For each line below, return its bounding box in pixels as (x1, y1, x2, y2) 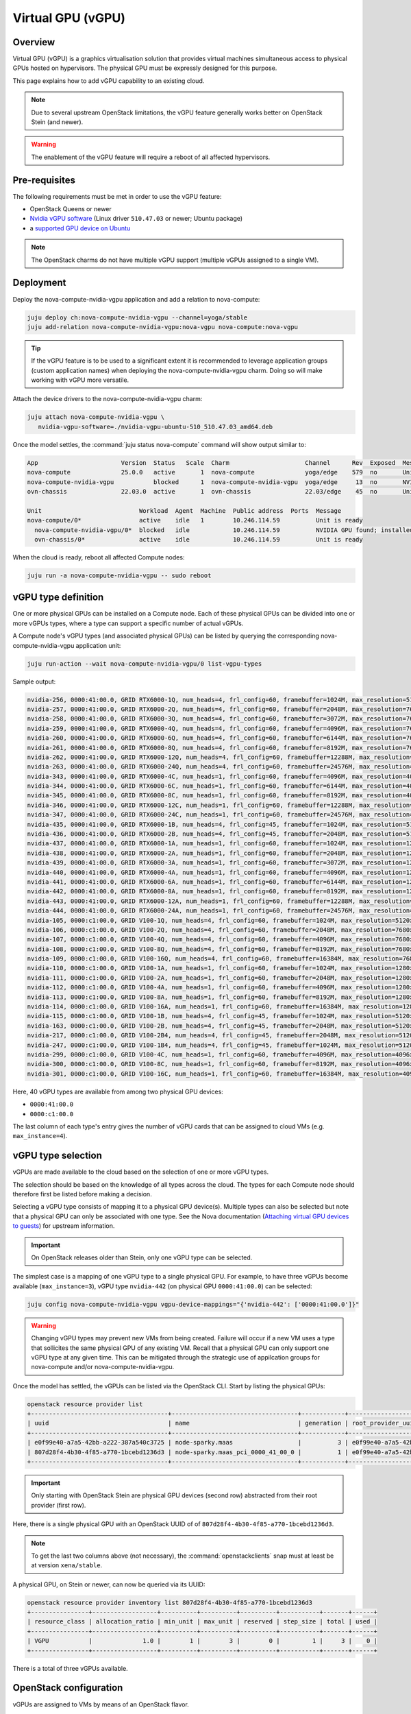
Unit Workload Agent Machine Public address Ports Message (27, 507, 342, 514)
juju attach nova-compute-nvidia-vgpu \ (27, 413, 164, 421)
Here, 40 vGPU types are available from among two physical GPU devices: (12, 1087, 224, 1096)
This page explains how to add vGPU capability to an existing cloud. (12, 76, 205, 85)
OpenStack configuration (12, 1682, 123, 1693)
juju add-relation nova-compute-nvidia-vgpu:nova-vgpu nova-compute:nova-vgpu (27, 323, 298, 330)
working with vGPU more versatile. (31, 376, 129, 384)
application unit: (75, 641, 121, 649)
